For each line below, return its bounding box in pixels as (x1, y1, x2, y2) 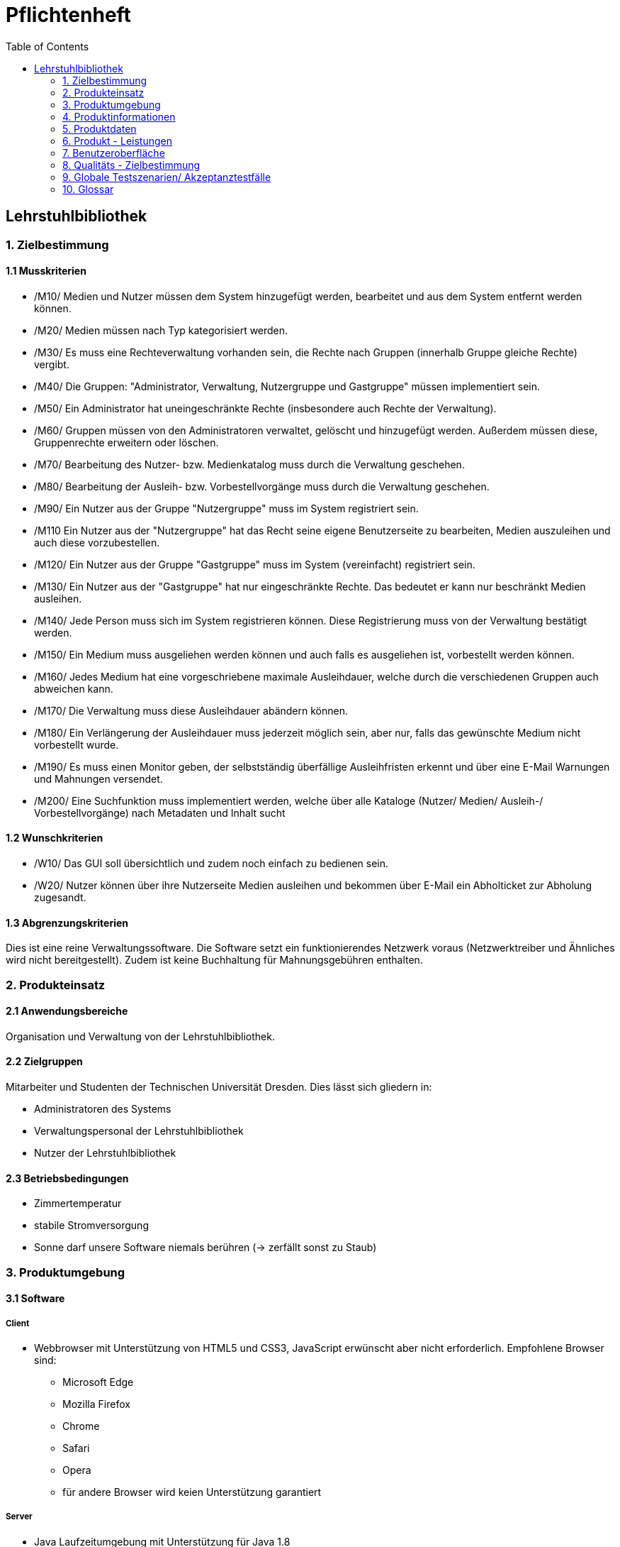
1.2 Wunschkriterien (6, 832, 103, 844)
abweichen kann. (34, 682, 113, 695)
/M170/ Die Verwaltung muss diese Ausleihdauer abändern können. (34, 704, 348, 717)
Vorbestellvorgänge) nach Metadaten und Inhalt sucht (34, 806, 286, 819)
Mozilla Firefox (62, 1398, 130, 1411)
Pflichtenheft (6, 3, 131, 27)
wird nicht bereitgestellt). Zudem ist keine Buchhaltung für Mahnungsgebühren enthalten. (6, 954, 423, 967)
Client (6, 1318, 30, 1328)
